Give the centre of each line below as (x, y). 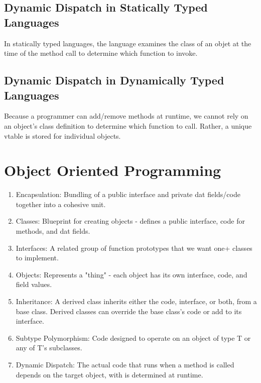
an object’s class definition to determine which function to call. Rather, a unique (128, 125)
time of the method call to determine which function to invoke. (101, 53)
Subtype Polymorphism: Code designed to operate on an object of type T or (133, 338)
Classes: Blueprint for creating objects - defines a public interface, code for (130, 221)
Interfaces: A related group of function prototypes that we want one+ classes (134, 248)
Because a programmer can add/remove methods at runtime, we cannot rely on (126, 116)
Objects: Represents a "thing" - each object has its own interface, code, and (132, 274)
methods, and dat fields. (53, 231)
